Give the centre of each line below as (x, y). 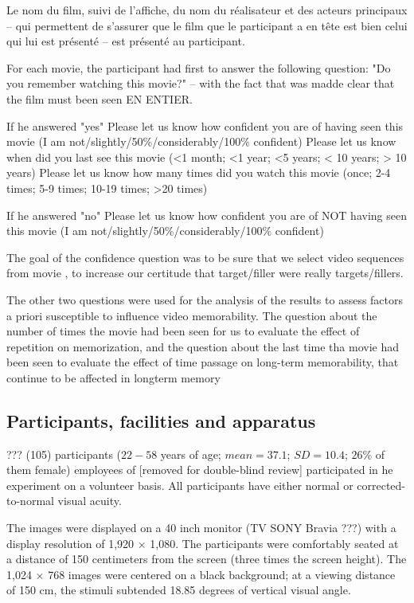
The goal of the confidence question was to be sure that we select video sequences (205, 257)
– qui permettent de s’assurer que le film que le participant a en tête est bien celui (207, 25)
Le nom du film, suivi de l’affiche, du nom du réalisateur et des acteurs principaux (207, 10)
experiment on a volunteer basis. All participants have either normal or (180, 485)
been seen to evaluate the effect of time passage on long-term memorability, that (203, 362)
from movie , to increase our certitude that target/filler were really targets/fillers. (205, 273)
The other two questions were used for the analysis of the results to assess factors (205, 299)
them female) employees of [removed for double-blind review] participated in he (200, 470)
